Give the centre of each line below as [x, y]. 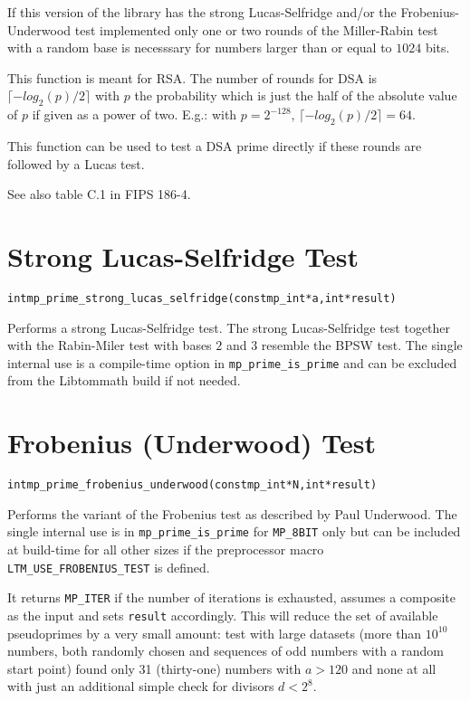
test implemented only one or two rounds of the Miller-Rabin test [256, 29]
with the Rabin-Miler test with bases [110, 345]
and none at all [394, 668]
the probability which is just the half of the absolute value [296, 95]
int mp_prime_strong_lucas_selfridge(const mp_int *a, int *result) [202, 298]
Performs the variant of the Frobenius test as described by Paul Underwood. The [232, 513]
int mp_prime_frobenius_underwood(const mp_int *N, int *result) [192, 485]
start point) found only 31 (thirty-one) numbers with [154, 668]
